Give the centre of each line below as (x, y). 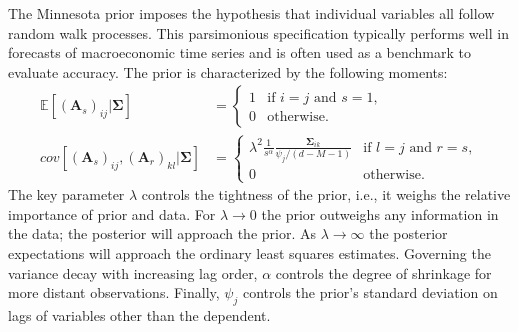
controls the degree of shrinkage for (383, 272)
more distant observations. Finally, (114, 292)
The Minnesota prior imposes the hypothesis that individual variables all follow (251, 13)
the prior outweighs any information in (380, 213)
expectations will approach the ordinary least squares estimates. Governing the (249, 253)
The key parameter (66, 194)
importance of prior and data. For (112, 213)
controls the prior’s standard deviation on (370, 292)
